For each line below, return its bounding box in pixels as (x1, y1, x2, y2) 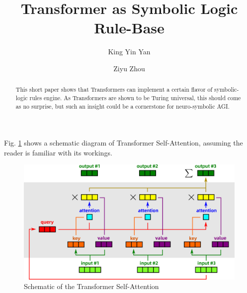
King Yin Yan (108, 46, 151, 57)
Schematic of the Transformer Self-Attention (24, 281, 159, 292)
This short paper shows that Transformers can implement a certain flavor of (15, 85, 213, 94)
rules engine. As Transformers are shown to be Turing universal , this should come (29, 93, 241, 102)
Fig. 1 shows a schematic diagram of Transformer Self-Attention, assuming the (4, 138, 243, 148)
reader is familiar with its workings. (4, 147, 112, 157)
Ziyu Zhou (113, 63, 145, 73)
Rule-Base (94, 17, 165, 38)
